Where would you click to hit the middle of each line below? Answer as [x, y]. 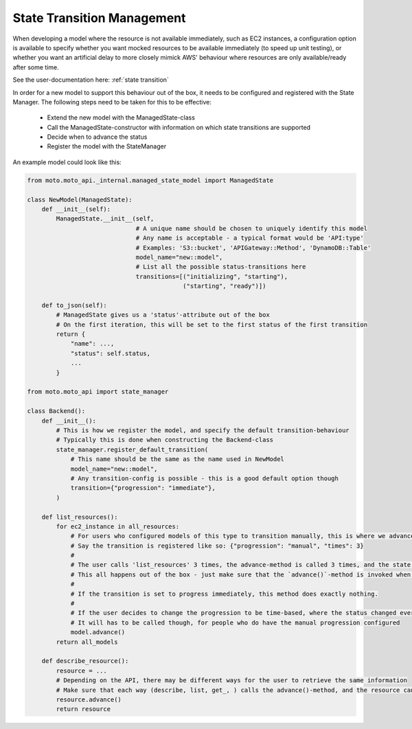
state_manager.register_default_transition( [132, 449]
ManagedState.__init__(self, [105, 219]
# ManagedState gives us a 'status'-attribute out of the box [163, 315]
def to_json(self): [75, 305]
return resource [83, 709]
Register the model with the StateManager [107, 146]
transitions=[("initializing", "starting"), [212, 276]
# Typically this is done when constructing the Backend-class [165, 440]
